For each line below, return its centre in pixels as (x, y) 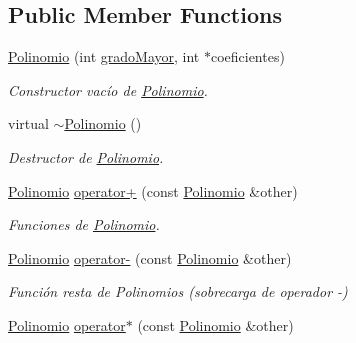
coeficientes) (247, 56)
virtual (28, 123)
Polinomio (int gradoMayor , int (104, 56)
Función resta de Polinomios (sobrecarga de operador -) (178, 291)
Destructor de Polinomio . (86, 156)
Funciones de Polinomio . (84, 224)
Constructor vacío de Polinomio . (108, 89)
